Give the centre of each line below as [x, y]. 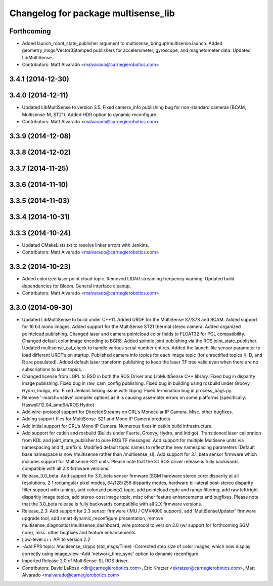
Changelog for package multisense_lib [92, 13]
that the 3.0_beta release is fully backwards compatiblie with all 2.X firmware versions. [112, 504]
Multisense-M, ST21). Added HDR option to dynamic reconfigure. [90, 115]
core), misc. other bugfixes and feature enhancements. [79, 532]
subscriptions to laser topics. [52, 369]
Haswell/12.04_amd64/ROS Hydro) [58, 405]
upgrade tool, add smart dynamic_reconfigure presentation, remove [93, 518]
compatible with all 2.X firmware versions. [66, 468]
